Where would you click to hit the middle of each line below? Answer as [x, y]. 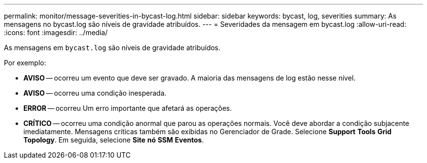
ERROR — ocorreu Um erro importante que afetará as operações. [128, 108]
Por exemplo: [25, 63]
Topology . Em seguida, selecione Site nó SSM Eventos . [114, 140]
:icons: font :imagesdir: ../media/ [56, 32]
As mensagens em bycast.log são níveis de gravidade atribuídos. [112, 48]
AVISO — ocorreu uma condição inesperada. [95, 93]
